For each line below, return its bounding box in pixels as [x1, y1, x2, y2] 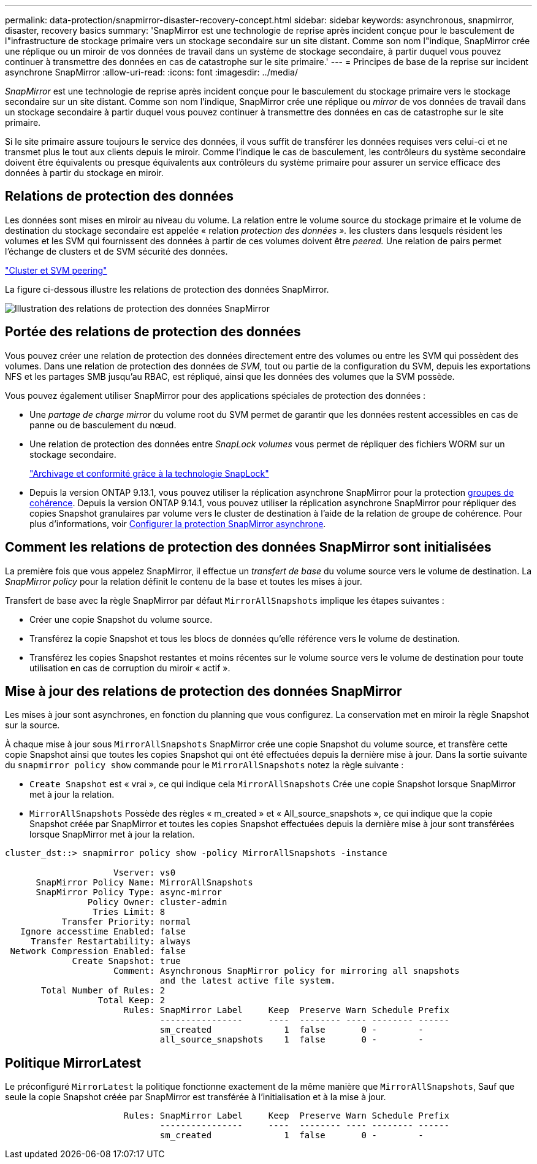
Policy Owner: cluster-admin [87, 897, 227, 908]
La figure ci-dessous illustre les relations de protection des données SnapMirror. [5, 283, 329, 295]
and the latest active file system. [159, 976, 336, 986]
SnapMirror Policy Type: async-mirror [36, 887, 223, 898]
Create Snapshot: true [72, 956, 181, 966]
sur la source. [5, 720, 60, 731]
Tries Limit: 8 [93, 907, 166, 917]
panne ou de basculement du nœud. [29, 419, 177, 430]
